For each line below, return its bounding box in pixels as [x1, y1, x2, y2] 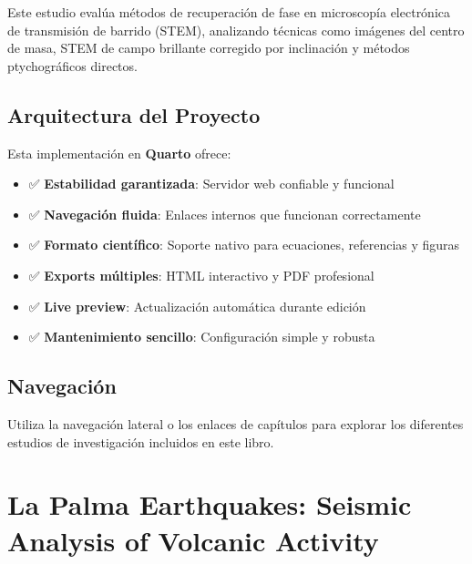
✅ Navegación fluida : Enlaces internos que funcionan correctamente [28, 204, 421, 223]
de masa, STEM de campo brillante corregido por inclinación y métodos [7, 38, 410, 57]
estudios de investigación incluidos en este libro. [7, 432, 274, 451]
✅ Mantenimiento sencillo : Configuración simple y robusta [28, 327, 375, 346]
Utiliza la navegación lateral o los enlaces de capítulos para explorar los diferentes [7, 414, 464, 433]
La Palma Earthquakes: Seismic [7, 486, 412, 523]
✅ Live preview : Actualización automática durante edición [28, 296, 366, 315]
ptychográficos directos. [7, 56, 138, 75]
